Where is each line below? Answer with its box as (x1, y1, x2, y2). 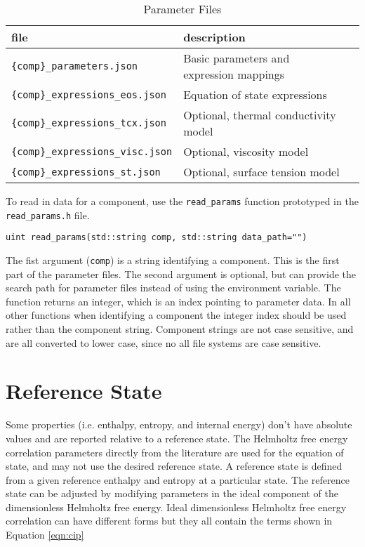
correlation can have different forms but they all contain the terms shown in (6, 513, 333, 528)
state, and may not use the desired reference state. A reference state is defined (6, 459, 343, 473)
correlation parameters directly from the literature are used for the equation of (6, 444, 344, 459)
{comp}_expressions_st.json (11, 166, 161, 178)
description (183, 29, 246, 45)
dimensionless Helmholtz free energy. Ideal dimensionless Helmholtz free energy (6, 499, 347, 514)
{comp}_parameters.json (11, 60, 138, 72)
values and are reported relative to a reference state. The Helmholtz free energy (6, 430, 348, 445)
